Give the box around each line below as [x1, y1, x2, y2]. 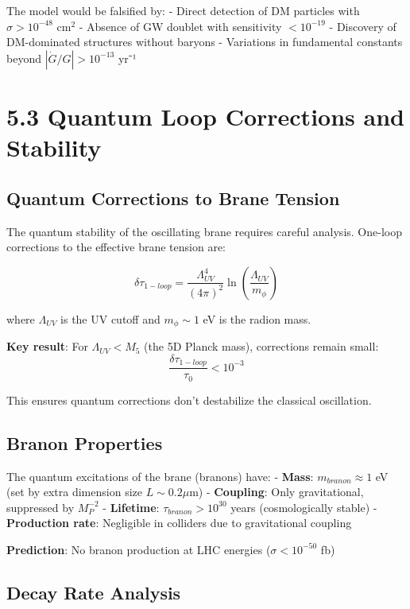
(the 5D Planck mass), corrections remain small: [144, 338, 379, 355]
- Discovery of [329, 17, 396, 34]
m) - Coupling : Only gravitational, [189, 483, 364, 500]
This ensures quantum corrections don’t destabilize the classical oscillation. [6, 391, 372, 408]
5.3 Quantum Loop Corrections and [6, 99, 404, 132]
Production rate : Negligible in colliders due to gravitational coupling [6, 514, 352, 531]
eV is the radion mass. [203, 310, 311, 327]
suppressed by [6, 498, 75, 515]
